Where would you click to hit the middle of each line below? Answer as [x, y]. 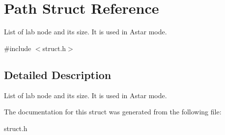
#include [18, 48]
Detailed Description [58, 74]
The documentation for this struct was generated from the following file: [113, 112]
